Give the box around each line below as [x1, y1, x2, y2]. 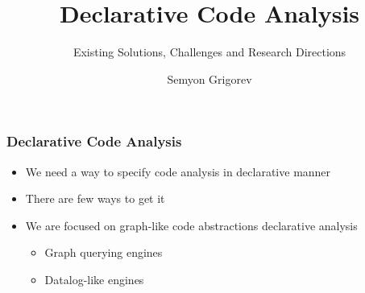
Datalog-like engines [44, 270, 144, 287]
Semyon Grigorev [167, 70, 252, 87]
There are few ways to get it [25, 190, 165, 207]
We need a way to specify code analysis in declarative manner [25, 163, 331, 180]
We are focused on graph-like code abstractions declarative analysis [25, 217, 358, 233]
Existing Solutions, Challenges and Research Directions [73, 43, 346, 60]
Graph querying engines [44, 244, 163, 261]
